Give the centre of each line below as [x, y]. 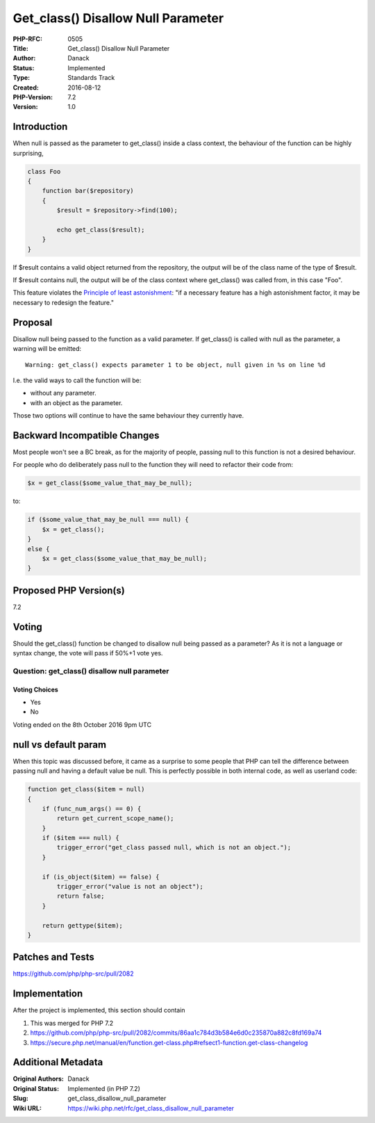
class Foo [44, 171]
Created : [26, 88]
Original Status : [36, 1088]
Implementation [48, 994]
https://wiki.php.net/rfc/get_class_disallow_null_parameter [151, 1108]
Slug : [21, 1099]
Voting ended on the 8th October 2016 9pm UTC [82, 724]
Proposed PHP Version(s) [69, 590]
